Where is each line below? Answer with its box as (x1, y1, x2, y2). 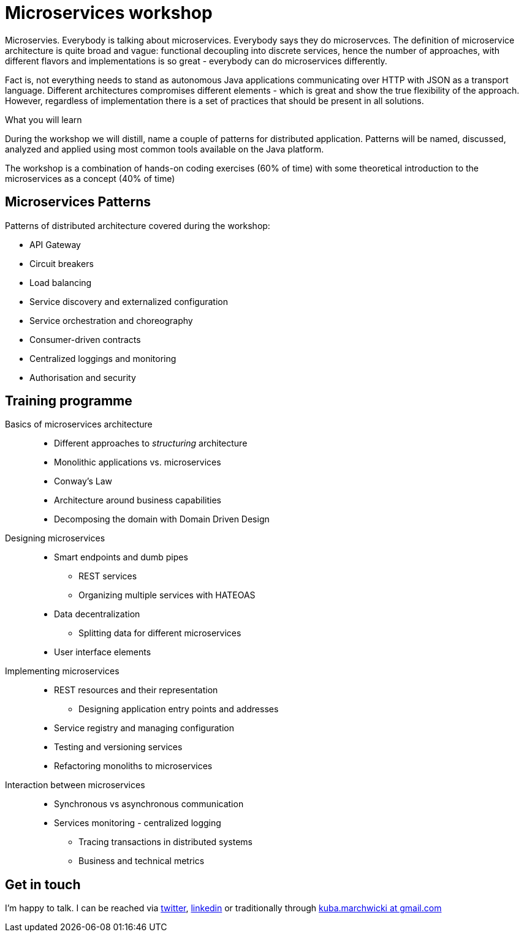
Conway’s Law (54, 476, 113, 487)
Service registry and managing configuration (54, 723, 234, 734)
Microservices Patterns (5, 194, 151, 210)
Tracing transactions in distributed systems (78, 837, 253, 848)
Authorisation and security (29, 372, 136, 383)
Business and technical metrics (78, 856, 205, 867)
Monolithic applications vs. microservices (54, 457, 221, 468)
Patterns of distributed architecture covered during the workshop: (5, 220, 270, 231)
